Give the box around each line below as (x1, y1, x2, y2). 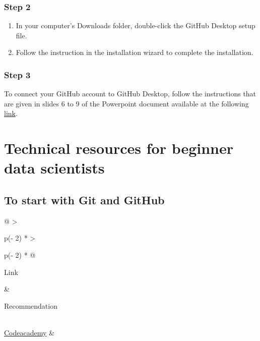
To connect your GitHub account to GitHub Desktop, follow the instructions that (4, 88, 256, 99)
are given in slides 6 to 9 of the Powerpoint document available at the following (4, 98, 249, 108)
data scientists (4, 157, 105, 178)
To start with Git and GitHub (4, 192, 165, 207)
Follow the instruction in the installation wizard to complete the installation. (16, 47, 253, 58)
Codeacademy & (4, 327, 54, 337)
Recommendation (4, 300, 57, 311)
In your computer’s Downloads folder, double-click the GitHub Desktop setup (16, 20, 255, 31)
